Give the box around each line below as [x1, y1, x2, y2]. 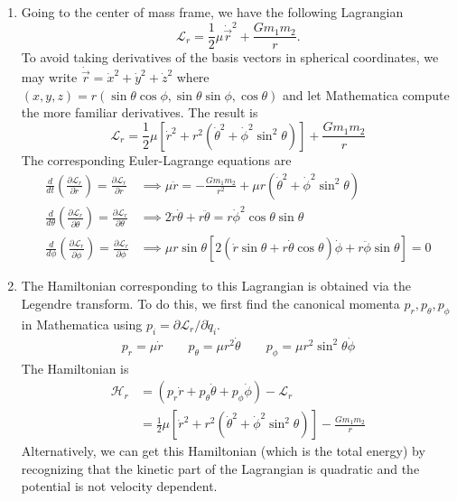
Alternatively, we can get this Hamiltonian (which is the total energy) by [21, 441, 425, 460]
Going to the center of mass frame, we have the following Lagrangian [21, 3, 404, 21]
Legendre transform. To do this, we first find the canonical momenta [21, 293, 400, 312]
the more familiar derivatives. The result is [21, 103, 258, 122]
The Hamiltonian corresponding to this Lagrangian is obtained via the [21, 276, 411, 295]
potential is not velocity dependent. [21, 477, 218, 496]
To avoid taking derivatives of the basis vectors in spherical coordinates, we [21, 48, 439, 67]
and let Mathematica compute [283, 85, 450, 104]
